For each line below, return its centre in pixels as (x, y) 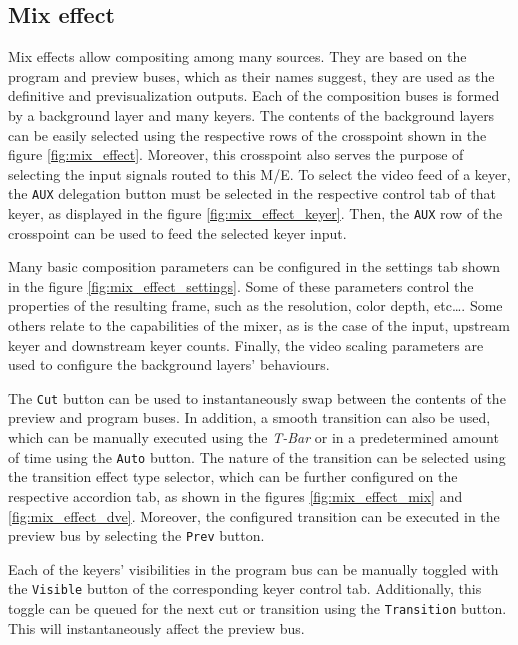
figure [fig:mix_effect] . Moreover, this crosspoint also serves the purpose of (236, 154)
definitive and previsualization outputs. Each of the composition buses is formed (254, 95)
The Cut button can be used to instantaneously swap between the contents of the (257, 397)
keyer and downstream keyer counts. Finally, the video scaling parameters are (246, 344)
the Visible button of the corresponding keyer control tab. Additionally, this (245, 588)
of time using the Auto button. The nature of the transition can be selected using (257, 456)
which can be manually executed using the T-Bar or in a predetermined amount (253, 437)
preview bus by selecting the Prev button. (136, 535)
